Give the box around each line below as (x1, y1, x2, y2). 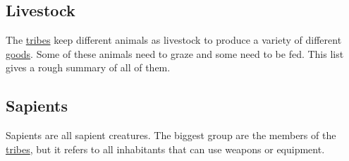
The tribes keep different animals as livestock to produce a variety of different (6, 32, 342, 47)
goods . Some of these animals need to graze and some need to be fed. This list (6, 46, 344, 61)
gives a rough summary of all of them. (6, 60, 171, 75)
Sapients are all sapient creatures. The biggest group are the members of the (6, 128, 336, 143)
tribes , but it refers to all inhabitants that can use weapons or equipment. (6, 141, 325, 156)
